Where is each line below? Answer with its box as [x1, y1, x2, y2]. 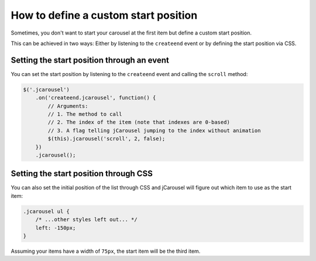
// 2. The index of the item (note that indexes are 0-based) [47, 119, 231, 126]
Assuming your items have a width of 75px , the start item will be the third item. [11, 248, 201, 255]
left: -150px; [35, 224, 76, 231]
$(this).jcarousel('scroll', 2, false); [47, 135, 166, 142]
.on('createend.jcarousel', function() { [35, 94, 156, 101]
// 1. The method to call [47, 111, 122, 117]
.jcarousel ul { [23, 208, 70, 215]
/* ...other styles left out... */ [35, 217, 138, 223]
